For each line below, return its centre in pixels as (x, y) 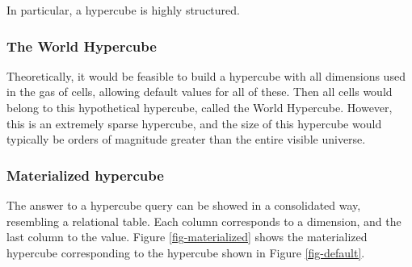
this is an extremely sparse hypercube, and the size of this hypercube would (194, 123)
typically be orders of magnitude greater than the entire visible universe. (186, 139)
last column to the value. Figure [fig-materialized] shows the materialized (187, 237)
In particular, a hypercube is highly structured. (123, 10)
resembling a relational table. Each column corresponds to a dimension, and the (204, 221)
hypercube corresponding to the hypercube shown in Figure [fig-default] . (186, 252)
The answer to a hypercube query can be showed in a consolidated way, (184, 205)
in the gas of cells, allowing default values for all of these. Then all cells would (200, 92)
